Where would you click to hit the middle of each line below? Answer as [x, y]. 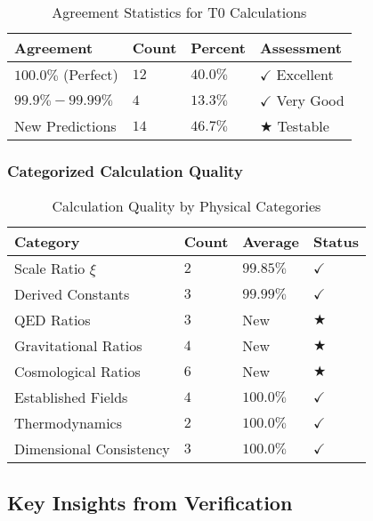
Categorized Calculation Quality [125, 170]
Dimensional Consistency [92, 449]
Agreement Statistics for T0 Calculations [179, 12]
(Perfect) [91, 74]
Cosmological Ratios [77, 372]
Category [47, 242]
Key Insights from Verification [150, 502]
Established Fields [71, 397]
